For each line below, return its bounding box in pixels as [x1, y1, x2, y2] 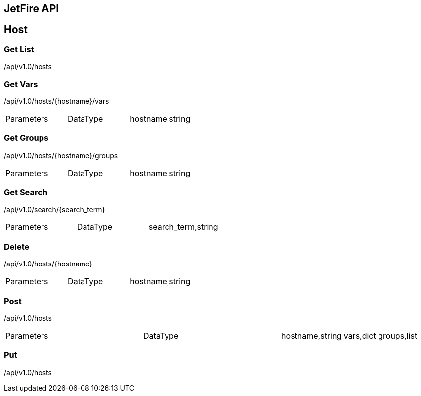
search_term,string [148, 222, 218, 232]
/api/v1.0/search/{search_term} [4, 205, 105, 214]
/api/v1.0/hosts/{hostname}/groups [4, 151, 118, 160]
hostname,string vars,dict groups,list [281, 330, 418, 341]
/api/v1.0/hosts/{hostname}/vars [4, 96, 109, 105]
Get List [4, 44, 34, 54]
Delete [4, 241, 30, 252]
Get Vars [4, 79, 38, 89]
